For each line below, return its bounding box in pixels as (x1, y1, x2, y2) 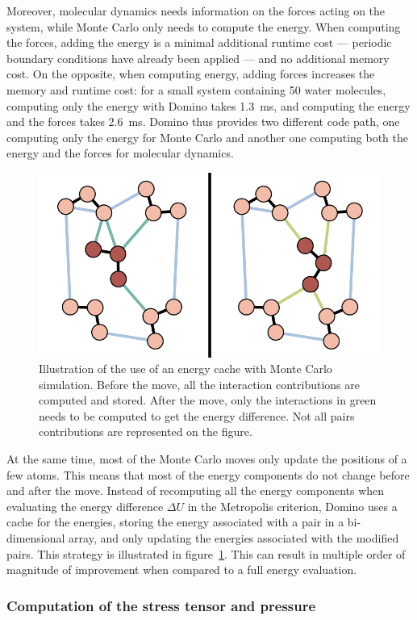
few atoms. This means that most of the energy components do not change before (6, 466, 410, 483)
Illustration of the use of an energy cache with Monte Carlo (39, 360, 332, 377)
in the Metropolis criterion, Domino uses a (187, 497, 398, 514)
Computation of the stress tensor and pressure (6, 595, 316, 615)
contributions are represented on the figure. (39, 423, 252, 440)
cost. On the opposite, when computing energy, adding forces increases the (6, 65, 375, 82)
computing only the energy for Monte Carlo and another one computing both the (6, 128, 408, 145)
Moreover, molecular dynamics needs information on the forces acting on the (6, 2, 386, 19)
